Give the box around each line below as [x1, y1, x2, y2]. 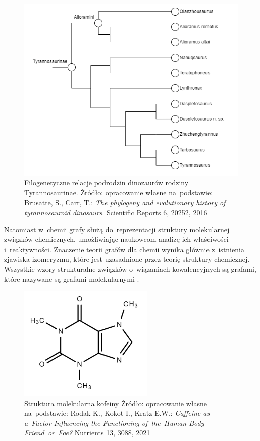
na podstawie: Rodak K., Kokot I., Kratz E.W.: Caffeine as [24, 408, 210, 418]
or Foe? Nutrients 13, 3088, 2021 [47, 427, 150, 438]
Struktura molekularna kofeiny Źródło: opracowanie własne [24, 398, 207, 408]
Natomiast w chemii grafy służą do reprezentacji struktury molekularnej [4, 224, 230, 234]
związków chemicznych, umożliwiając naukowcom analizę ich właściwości [4, 234, 229, 244]
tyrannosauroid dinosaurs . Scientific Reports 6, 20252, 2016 [24, 207, 207, 218]
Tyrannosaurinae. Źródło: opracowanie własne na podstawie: [24, 187, 213, 198]
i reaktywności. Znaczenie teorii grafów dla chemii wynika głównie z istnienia [4, 243, 244, 254]
